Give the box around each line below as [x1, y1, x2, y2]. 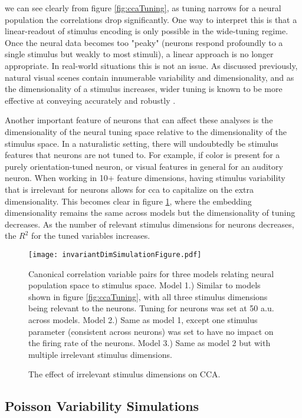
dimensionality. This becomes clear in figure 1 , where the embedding [5, 195, 252, 207]
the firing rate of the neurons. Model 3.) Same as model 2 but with [28, 337, 271, 349]
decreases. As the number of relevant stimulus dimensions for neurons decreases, [5, 218, 294, 230]
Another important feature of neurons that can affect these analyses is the [5, 114, 273, 126]
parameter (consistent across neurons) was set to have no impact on [28, 325, 274, 337]
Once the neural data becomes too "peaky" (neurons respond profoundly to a [5, 36, 283, 48]
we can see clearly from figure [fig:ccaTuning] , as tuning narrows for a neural [5, 2, 281, 14]
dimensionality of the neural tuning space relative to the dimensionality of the [5, 125, 287, 137]
